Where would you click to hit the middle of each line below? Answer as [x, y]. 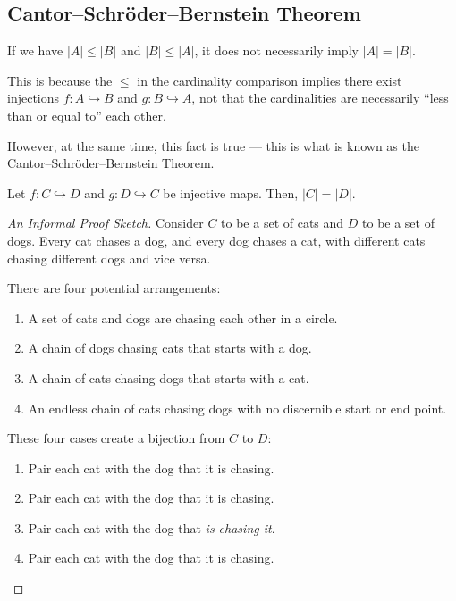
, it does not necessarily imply [276, 50]
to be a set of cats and [283, 223]
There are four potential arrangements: [114, 288]
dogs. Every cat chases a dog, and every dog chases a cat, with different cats [216, 240]
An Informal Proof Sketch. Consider [106, 223]
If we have [35, 50]
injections [34, 98]
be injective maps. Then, [231, 192]
